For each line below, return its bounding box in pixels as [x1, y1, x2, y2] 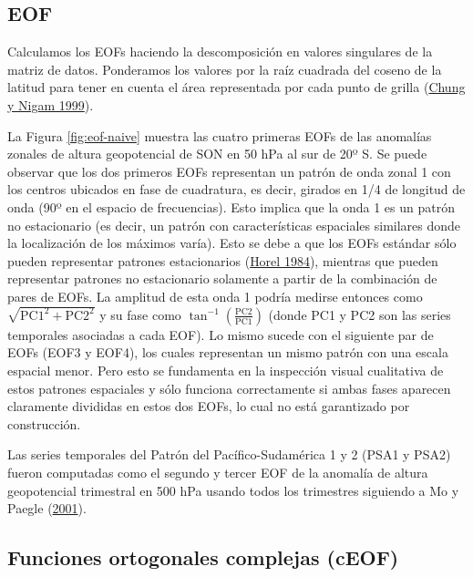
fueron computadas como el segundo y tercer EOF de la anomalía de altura [7, 462, 428, 481]
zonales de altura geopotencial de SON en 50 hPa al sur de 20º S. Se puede [7, 144, 427, 163]
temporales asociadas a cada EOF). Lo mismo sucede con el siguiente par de [7, 325, 434, 344]
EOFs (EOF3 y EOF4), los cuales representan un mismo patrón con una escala [7, 343, 448, 362]
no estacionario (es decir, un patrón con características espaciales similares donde [7, 215, 461, 234]
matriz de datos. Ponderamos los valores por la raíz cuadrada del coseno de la [7, 59, 442, 78]
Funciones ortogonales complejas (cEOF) [7, 543, 399, 572]
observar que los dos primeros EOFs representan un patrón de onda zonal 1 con [7, 161, 451, 180]
